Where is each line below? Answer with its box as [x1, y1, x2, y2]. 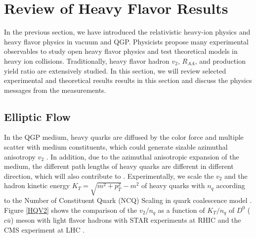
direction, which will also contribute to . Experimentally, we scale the [4, 170, 214, 181]
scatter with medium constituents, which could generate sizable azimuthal [4, 142, 228, 152]
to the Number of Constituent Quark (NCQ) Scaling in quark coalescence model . [4, 195, 252, 205]
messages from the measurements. [4, 84, 106, 95]
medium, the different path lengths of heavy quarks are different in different [4, 161, 234, 171]
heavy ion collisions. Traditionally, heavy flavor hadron [4, 55, 170, 66]
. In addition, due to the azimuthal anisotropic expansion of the [46, 151, 239, 161]
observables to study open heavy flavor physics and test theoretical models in [4, 46, 238, 56]
